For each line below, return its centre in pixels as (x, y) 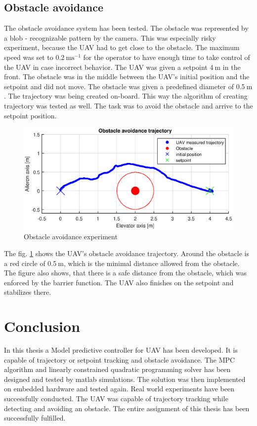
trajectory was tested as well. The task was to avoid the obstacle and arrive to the (128, 105)
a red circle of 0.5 (30, 263)
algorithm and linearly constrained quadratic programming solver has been (117, 369)
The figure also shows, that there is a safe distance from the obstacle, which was (126, 273)
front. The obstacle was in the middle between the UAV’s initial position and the (127, 77)
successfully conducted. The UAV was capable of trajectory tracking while (116, 398)
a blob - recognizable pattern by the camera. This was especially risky (110, 37)
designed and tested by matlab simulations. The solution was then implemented (125, 379)
